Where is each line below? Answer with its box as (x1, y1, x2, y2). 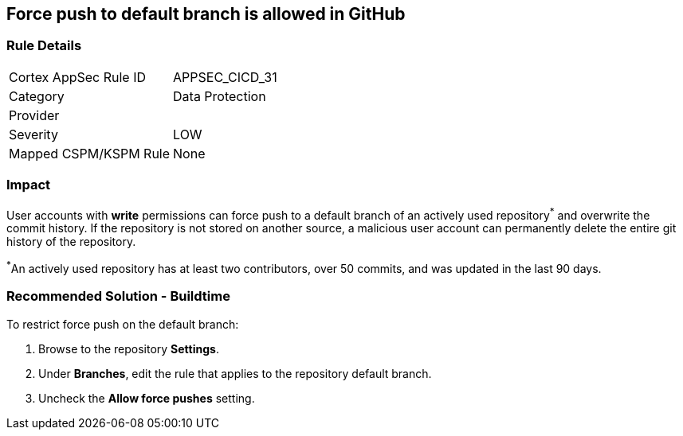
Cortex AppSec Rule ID (9, 68, 147, 85)
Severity (9, 126, 58, 142)
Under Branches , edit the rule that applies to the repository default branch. (38, 366, 432, 380)
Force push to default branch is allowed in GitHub (6, 4, 406, 24)
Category (9, 88, 65, 104)
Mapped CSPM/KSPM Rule (9, 145, 171, 162)
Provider (9, 107, 60, 123)
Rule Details (6, 37, 82, 54)
